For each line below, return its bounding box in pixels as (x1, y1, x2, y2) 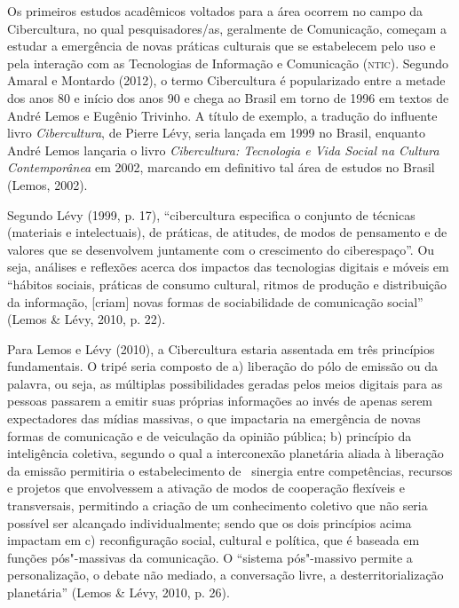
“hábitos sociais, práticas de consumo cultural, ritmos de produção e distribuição (7, 274, 447, 293)
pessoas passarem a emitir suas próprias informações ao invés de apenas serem (7, 391, 433, 410)
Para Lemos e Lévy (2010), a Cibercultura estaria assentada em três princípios (7, 339, 435, 358)
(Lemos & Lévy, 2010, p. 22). (7, 310, 166, 328)
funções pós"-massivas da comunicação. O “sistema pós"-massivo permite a (7, 548, 413, 566)
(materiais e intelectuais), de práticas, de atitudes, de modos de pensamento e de (7, 223, 447, 241)
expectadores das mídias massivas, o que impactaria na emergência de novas (7, 409, 421, 428)
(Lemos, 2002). (7, 175, 88, 193)
